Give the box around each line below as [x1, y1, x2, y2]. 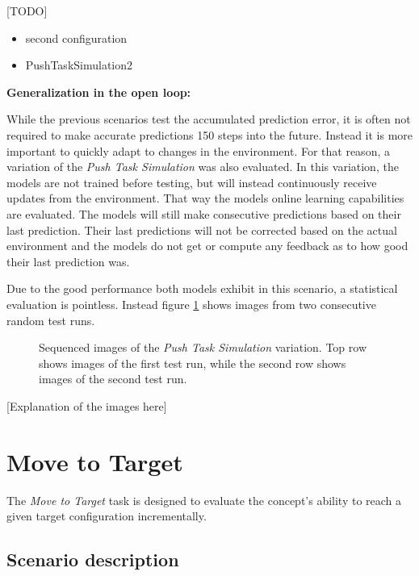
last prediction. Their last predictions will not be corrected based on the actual [6, 221, 397, 238]
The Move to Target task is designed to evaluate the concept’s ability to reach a [6, 491, 402, 508]
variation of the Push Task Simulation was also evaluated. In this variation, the [6, 158, 399, 175]
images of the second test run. [39, 370, 187, 387]
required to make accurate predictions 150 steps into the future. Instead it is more [6, 126, 413, 143]
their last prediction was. [6, 253, 130, 269]
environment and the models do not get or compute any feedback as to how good [6, 237, 409, 254]
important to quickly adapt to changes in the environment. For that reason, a [6, 142, 390, 159]
